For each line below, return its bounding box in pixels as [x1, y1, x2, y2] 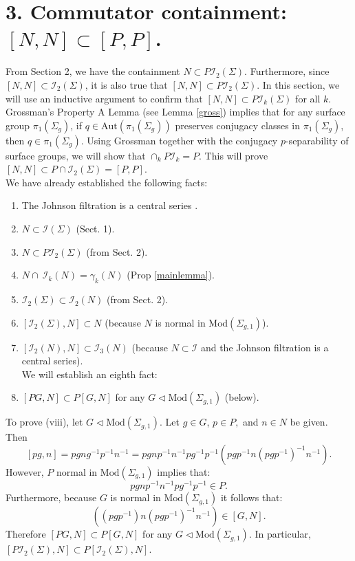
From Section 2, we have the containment [6, 64, 180, 78]
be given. [290, 415, 328, 429]
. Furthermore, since [244, 64, 330, 78]
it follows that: [220, 490, 283, 505]
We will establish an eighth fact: [21, 366, 158, 381]
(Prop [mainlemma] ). [127, 267, 215, 282]
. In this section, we [257, 77, 340, 91]
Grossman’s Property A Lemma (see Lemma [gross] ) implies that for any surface [6, 104, 345, 119]
